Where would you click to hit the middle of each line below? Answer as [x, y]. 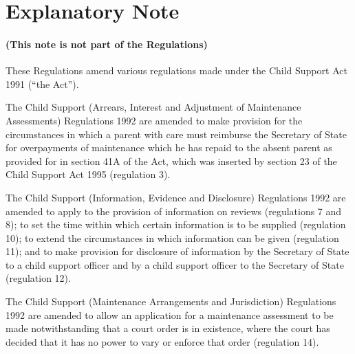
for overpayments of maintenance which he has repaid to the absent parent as [169, 147]
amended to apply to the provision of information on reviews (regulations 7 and [174, 211]
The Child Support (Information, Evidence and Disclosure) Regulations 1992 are [176, 197]
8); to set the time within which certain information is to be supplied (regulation [176, 224]
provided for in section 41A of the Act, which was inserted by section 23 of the [171, 161]
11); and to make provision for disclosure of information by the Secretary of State [177, 251]
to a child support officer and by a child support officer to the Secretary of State [175, 264]
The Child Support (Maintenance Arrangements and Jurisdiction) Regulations [171, 301]
